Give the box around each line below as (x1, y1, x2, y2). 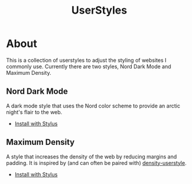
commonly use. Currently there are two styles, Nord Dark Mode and (6, 63, 171, 70)
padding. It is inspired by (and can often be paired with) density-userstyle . (6, 159, 187, 166)
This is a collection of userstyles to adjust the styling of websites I (6, 56, 167, 64)
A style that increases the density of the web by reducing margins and (6, 153, 177, 160)
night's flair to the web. (6, 108, 63, 116)
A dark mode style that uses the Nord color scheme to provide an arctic (6, 102, 180, 109)
